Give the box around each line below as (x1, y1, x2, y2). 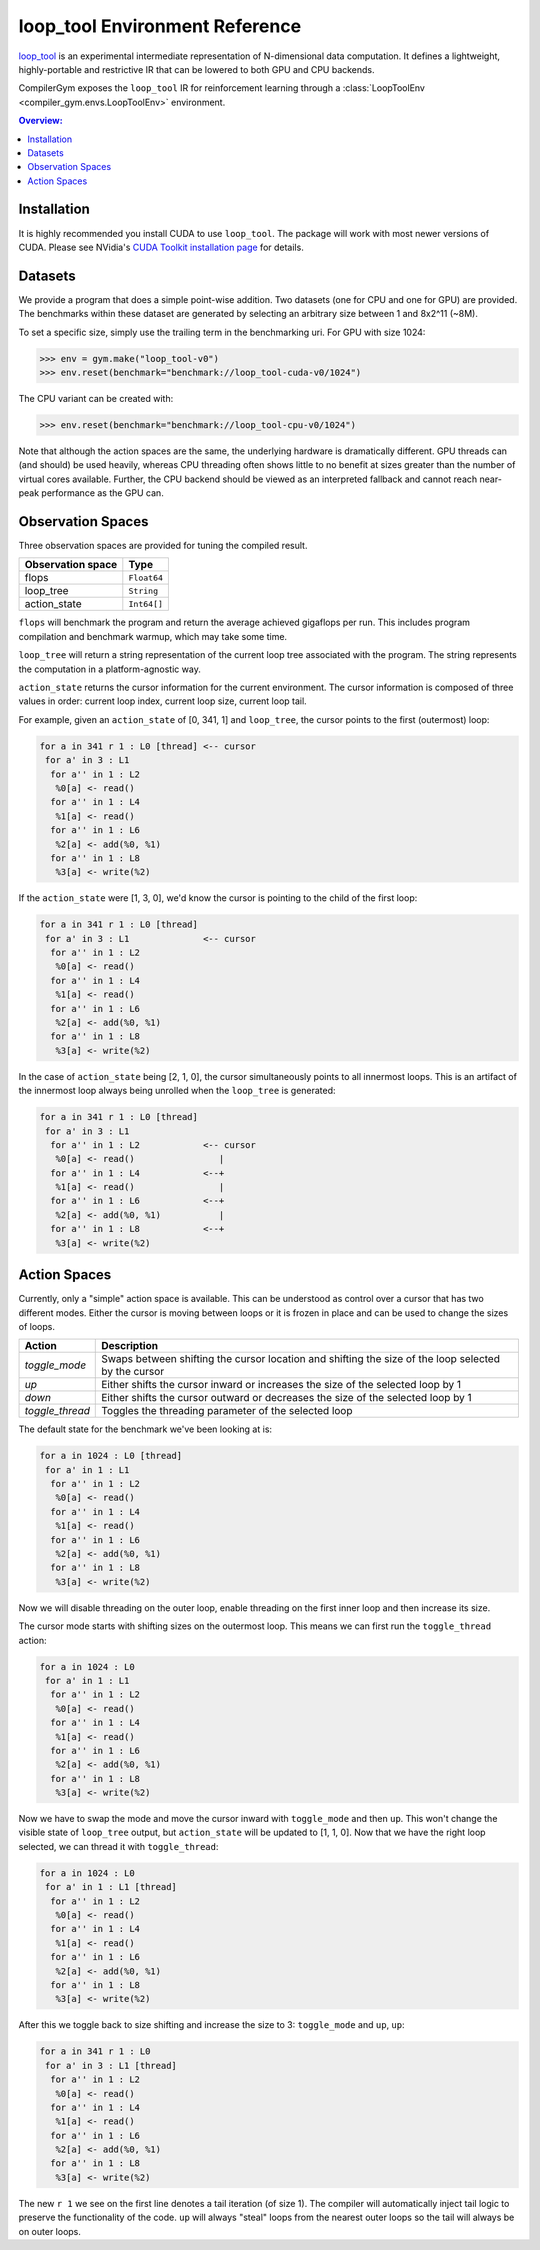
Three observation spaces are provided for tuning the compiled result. (18, 540, 308, 552)
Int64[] (128, 598, 164, 609)
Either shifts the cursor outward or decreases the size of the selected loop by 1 (101, 1391, 472, 1405)
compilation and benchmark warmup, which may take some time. (18, 630, 288, 642)
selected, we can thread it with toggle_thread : (18, 1840, 219, 1852)
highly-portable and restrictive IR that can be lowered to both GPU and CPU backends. (18, 63, 375, 75)
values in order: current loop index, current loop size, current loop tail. (18, 695, 307, 707)
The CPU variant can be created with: (18, 393, 174, 405)
